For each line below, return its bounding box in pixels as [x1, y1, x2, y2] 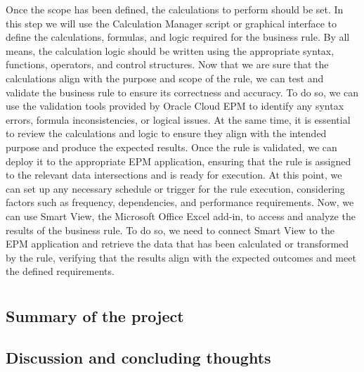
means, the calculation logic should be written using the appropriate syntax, [6, 43, 334, 58]
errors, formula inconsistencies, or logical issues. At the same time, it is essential [6, 112, 351, 127]
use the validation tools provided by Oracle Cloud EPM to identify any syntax [6, 98, 344, 113]
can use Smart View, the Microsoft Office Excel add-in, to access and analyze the [6, 208, 356, 223]
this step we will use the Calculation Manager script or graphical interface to [6, 15, 337, 30]
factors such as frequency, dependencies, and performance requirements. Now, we [6, 195, 354, 210]
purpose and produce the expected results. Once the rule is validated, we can [6, 139, 337, 154]
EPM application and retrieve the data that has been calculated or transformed [6, 236, 349, 251]
